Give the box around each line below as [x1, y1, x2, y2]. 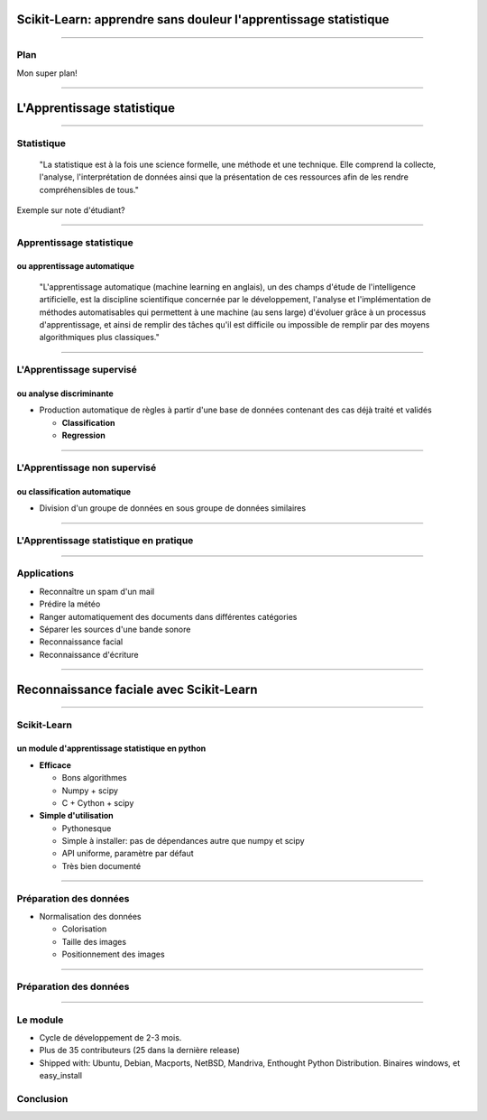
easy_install [39, 1070, 83, 1081]
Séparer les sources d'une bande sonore [39, 624, 191, 634]
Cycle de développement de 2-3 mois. [39, 1032, 182, 1042]
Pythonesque [61, 822, 112, 834]
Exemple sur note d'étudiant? [16, 204, 125, 216]
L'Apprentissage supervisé [16, 364, 137, 376]
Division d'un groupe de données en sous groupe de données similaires [39, 503, 307, 514]
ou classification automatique [16, 486, 131, 496]
